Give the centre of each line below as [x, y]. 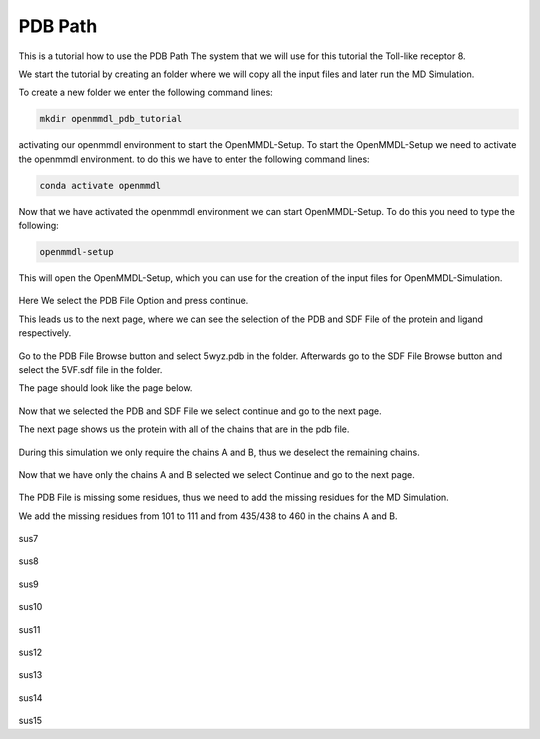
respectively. [45, 333]
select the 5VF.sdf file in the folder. [90, 369]
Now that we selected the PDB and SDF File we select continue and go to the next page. [200, 411]
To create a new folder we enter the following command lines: [146, 92]
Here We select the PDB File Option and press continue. [133, 301]
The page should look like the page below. [105, 388]
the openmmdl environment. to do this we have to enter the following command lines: [194, 159]
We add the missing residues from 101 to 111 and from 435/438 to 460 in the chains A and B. [208, 516]
